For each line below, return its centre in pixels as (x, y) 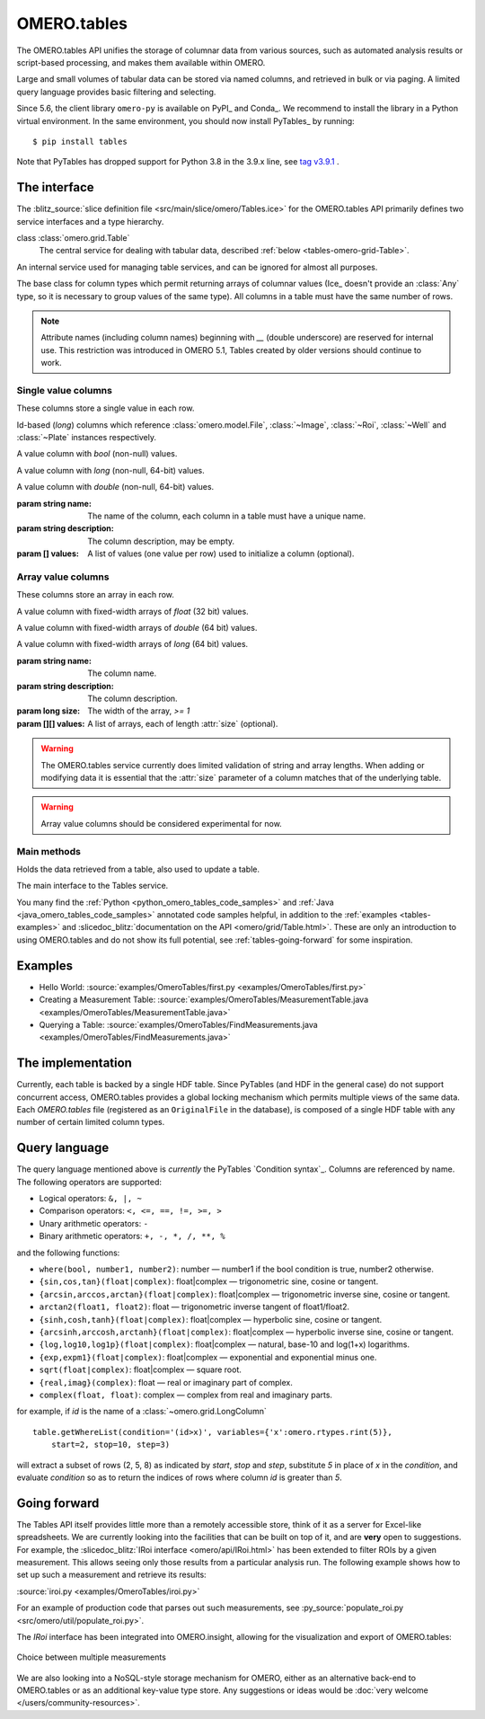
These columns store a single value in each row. (106, 408)
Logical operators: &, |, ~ (91, 1199)
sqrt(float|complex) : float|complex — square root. (140, 1369)
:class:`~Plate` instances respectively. (87, 438)
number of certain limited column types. (91, 1122)
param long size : (48, 711)
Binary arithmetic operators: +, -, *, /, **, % (132, 1236)
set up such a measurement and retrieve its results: (111, 1575)
